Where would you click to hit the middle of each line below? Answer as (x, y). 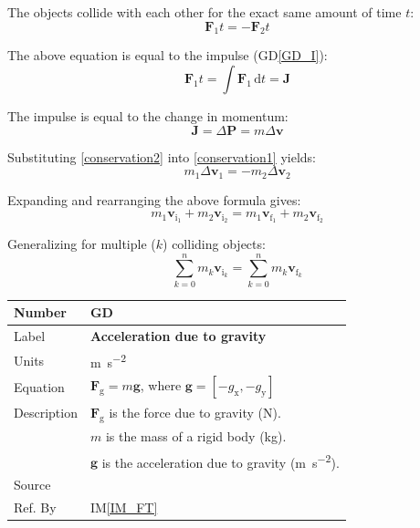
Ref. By (35, 507)
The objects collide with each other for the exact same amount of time (205, 12)
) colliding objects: (214, 244)
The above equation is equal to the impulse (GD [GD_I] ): (168, 55)
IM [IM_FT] (124, 507)
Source (32, 485)
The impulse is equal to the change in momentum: (148, 115)
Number (40, 312)
